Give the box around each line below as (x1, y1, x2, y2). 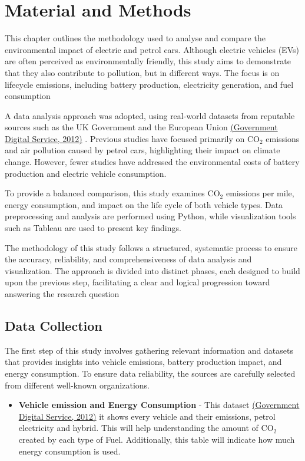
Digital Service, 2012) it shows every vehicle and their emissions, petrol (18, 410, 276, 422)
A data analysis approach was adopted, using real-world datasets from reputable (5, 109, 295, 121)
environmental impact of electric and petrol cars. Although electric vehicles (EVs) (5, 43, 299, 55)
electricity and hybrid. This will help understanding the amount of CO (18, 422, 274, 434)
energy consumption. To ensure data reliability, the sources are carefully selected (5, 367, 296, 379)
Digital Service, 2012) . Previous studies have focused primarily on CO (5, 132, 260, 144)
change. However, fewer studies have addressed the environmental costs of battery (5, 156, 300, 168)
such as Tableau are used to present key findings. (5, 222, 181, 234)
